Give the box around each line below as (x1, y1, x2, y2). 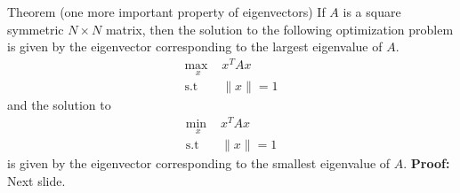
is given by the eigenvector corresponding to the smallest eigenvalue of (7, 154, 391, 173)
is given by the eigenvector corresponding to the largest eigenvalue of (7, 37, 383, 56)
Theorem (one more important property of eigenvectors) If (7, 3, 326, 20)
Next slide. (7, 171, 66, 189)
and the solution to (7, 96, 111, 114)
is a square (343, 3, 401, 20)
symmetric (7, 19, 64, 38)
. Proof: (403, 154, 450, 173)
